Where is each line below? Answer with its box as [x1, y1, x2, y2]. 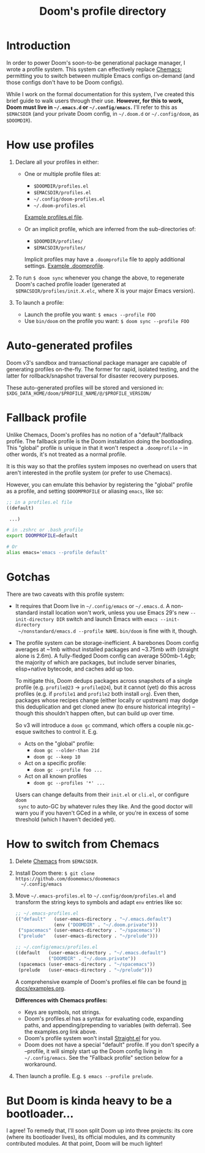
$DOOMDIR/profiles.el [33, 183, 89, 189]
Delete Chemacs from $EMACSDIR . [15, 857, 99, 865]
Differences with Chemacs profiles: [15, 996, 108, 1003]
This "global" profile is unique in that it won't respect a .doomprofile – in [6, 444, 188, 451]
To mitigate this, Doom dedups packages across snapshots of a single [15, 677, 193, 684]
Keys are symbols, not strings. [24, 1008, 101, 1016]
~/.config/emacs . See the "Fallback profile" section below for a [24, 1054, 183, 1061]
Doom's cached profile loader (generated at [15, 280, 127, 287]
